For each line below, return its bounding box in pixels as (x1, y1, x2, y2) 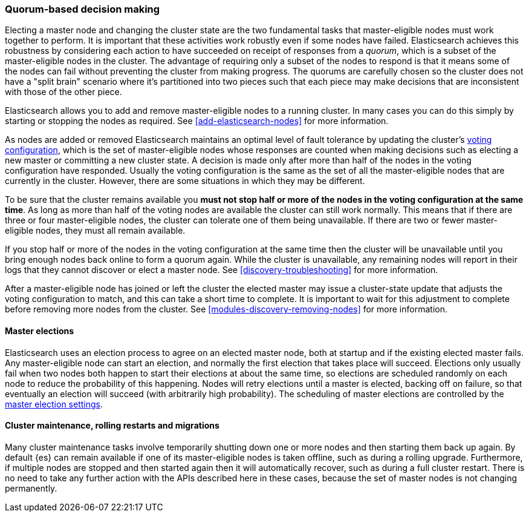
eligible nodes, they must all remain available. (5, 225, 186, 236)
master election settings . (5, 398, 103, 409)
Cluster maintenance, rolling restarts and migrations (5, 420, 219, 431)
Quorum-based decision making (5, 3, 160, 15)
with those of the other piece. (5, 87, 122, 97)
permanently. (5, 482, 57, 493)
